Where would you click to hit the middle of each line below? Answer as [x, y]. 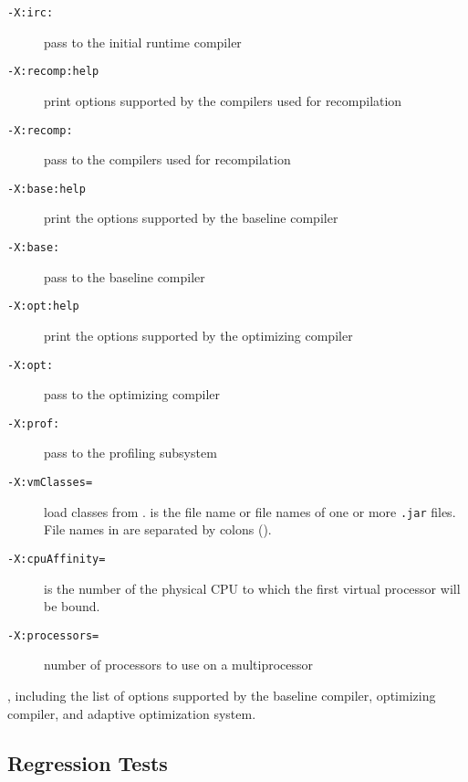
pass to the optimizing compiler [132, 394]
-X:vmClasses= [50, 482]
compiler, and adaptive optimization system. [132, 713]
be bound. [72, 606]
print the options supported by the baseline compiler [191, 218]
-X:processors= [53, 635]
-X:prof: [34, 423]
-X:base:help [47, 189]
